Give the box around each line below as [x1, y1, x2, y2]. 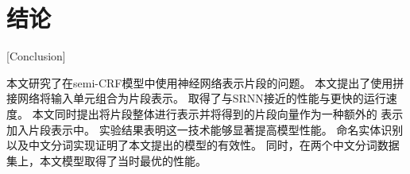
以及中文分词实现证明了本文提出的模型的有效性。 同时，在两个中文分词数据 [6, 137, 400, 153]
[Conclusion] [6, 48, 66, 64]
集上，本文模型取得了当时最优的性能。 [6, 152, 207, 168]
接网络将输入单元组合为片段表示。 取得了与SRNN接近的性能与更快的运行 [6, 90, 386, 106]
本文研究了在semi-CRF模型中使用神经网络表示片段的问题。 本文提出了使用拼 [6, 74, 404, 91]
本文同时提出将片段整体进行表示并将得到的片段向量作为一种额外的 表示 [32, 105, 404, 122]
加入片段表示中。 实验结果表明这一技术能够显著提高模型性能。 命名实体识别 [6, 121, 404, 137]
